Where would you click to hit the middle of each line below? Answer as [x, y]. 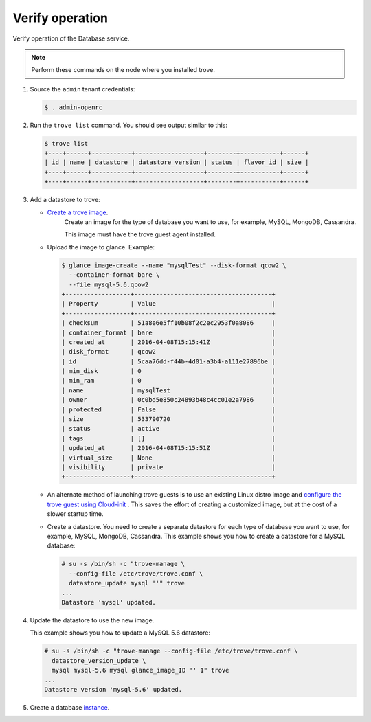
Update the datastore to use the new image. [92, 620]
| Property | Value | [168, 304]
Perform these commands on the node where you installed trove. [123, 70]
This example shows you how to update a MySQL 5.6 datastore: [120, 633]
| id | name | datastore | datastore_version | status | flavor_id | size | [177, 162]
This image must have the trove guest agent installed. [140, 234]
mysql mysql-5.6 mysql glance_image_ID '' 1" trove [140, 670]
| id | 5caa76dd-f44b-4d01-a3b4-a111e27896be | [168, 361]
